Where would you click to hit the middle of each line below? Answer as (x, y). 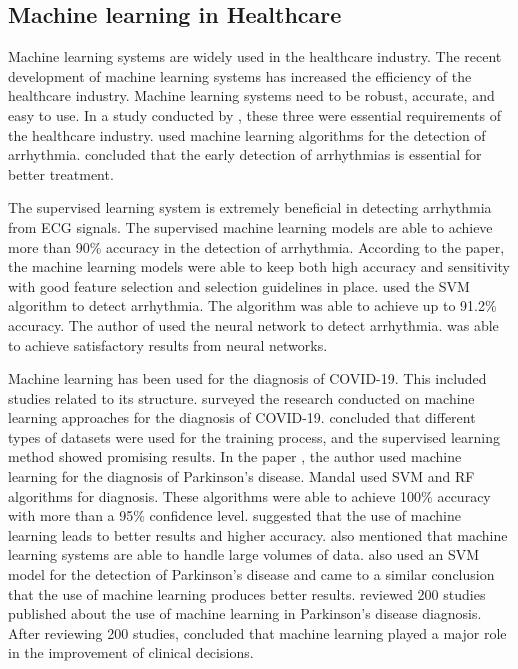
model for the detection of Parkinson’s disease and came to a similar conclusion (251, 574)
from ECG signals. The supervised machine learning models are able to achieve (250, 226)
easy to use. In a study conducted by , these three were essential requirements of (254, 114)
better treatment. (61, 173)
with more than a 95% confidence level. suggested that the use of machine (234, 515)
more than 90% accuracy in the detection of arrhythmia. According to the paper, (256, 246)
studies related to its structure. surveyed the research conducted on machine (241, 397)
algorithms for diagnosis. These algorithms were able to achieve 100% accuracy (249, 495)
